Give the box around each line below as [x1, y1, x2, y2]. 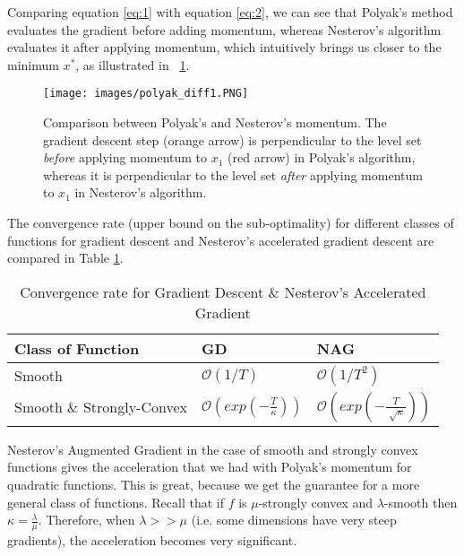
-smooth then [383, 492, 458, 511]
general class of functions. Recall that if [7, 492, 224, 511]
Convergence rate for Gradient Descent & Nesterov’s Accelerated [20, 281, 426, 302]
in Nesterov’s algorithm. [74, 183, 207, 202]
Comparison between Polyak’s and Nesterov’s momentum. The [43, 113, 387, 132]
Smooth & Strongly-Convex [14, 396, 187, 418]
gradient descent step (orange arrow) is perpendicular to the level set [43, 130, 422, 149]
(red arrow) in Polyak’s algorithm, [228, 148, 416, 167]
